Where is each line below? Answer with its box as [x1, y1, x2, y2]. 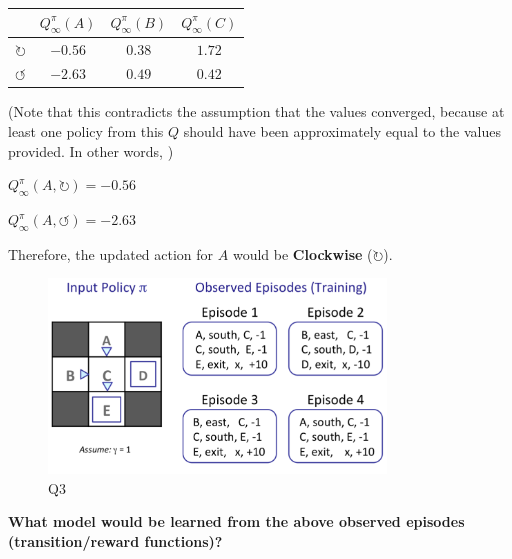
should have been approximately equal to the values [183, 121, 501, 142]
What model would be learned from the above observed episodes [8, 511, 465, 532]
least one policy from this [8, 121, 164, 142]
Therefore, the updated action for [8, 243, 214, 264]
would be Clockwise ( [232, 243, 373, 264]
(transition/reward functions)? [8, 530, 223, 551]
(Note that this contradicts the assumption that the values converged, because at [8, 101, 505, 122]
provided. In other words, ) [8, 140, 174, 161]
